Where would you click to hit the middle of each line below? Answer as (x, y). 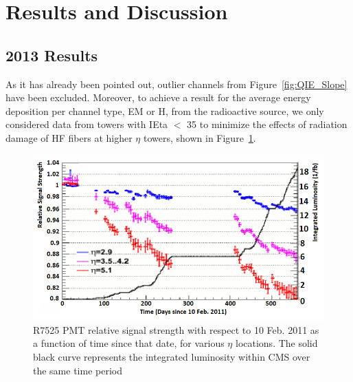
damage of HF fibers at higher (69, 137)
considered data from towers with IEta (87, 124)
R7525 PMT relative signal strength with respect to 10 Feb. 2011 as (176, 329)
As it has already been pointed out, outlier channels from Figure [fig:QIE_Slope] (176, 84)
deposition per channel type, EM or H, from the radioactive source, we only (165, 110)
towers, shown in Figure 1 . (200, 137)
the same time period (78, 370)
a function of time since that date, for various (129, 343)
